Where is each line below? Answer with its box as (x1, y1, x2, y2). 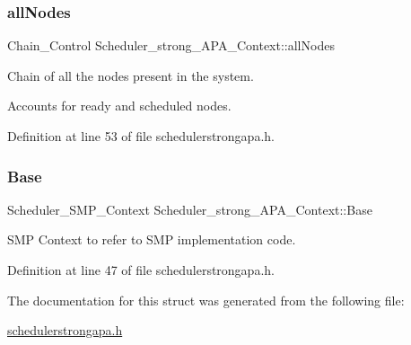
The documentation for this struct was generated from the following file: (7, 290, 405, 309)
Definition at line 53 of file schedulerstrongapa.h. (7, 127, 275, 145)
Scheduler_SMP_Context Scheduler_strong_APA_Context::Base (7, 199, 372, 218)
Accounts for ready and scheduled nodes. (7, 96, 232, 115)
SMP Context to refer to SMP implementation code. (7, 230, 296, 249)
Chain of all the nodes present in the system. (7, 66, 254, 84)
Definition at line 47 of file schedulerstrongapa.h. (7, 261, 275, 279)
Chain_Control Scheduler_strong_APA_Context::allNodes (7, 36, 335, 55)
